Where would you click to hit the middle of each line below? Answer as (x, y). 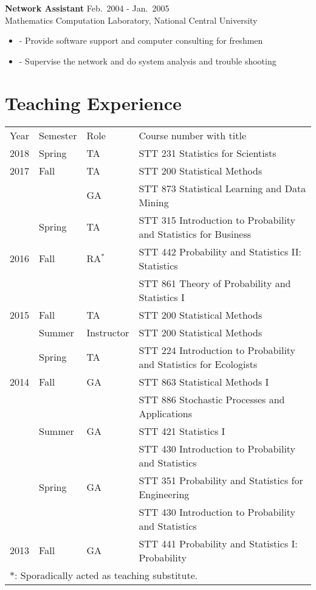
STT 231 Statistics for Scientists (208, 153)
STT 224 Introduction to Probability (217, 350)
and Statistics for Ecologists (198, 364)
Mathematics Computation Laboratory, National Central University (131, 20)
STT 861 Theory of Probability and (215, 283)
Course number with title (192, 135)
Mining (154, 202)
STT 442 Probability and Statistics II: (220, 251)
